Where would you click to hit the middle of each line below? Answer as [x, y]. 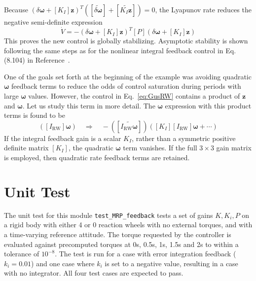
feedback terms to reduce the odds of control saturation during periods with [126, 86]
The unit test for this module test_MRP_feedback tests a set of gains [109, 215]
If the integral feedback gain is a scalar [63, 138]
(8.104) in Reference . [37, 60]
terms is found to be [35, 115]
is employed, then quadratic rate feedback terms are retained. [97, 158]
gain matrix [234, 148]
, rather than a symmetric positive [184, 138]
